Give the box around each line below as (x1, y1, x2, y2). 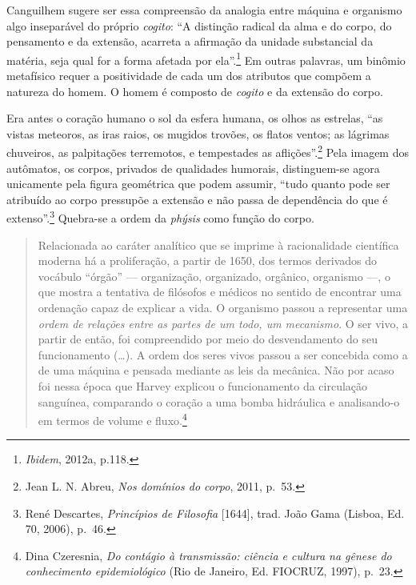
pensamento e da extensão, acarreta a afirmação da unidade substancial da (6, 33, 374, 50)
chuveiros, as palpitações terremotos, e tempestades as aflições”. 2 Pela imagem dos (6, 142, 409, 161)
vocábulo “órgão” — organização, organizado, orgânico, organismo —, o (38, 267, 390, 284)
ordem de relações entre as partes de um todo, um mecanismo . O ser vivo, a (38, 315, 409, 331)
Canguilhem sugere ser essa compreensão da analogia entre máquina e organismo (6, 2, 402, 18)
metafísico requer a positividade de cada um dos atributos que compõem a (6, 67, 371, 84)
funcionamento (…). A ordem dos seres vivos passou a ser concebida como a (38, 346, 408, 363)
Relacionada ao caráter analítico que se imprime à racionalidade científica (38, 236, 399, 253)
